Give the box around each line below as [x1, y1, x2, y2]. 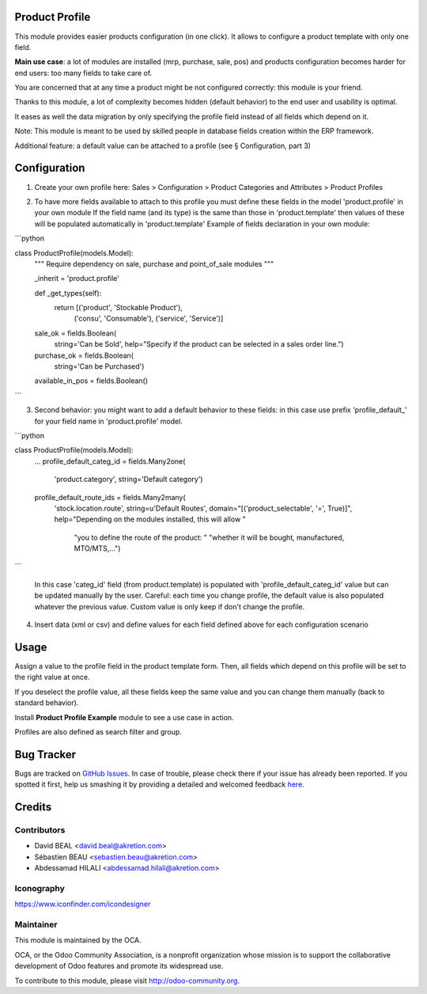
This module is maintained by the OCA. [14, 935, 142, 945]
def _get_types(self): [34, 288, 102, 298]
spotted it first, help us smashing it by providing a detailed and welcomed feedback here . [14, 780, 304, 789]
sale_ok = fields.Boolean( [34, 328, 117, 338]
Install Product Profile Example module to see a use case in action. [14, 712, 234, 722]
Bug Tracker [14, 748, 77, 761]
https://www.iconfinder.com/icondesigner [14, 899, 151, 909]
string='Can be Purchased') [54, 362, 145, 371]
